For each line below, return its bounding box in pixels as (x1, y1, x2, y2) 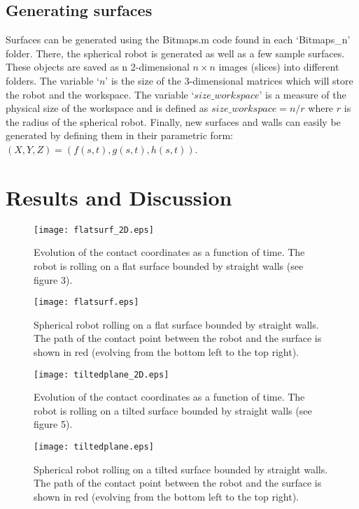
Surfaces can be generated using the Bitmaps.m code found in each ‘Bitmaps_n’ (6, 32, 351, 47)
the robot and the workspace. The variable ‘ (6, 87, 195, 101)
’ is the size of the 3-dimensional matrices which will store (105, 73, 353, 87)
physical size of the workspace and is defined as (6, 101, 209, 115)
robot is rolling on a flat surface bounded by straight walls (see (34, 258, 304, 273)
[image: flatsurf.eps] (34, 297, 139, 308)
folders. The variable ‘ (6, 73, 99, 87)
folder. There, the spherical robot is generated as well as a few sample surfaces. (6, 45, 345, 60)
